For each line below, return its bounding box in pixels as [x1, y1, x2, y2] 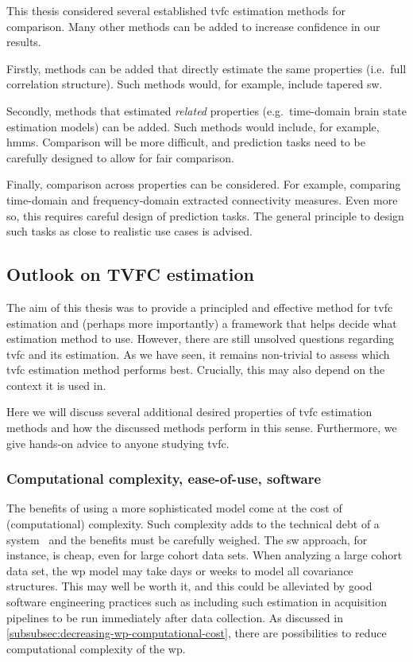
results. [6, 33, 41, 50]
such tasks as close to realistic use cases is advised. [6, 223, 253, 239]
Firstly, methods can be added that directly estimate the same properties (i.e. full [6, 60, 407, 76]
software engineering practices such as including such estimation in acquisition [6, 594, 387, 610]
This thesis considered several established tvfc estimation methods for [6, 2, 346, 18]
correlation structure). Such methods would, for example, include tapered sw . [6, 76, 383, 92]
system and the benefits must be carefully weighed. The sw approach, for [6, 531, 368, 547]
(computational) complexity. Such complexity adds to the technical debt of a [6, 516, 380, 532]
